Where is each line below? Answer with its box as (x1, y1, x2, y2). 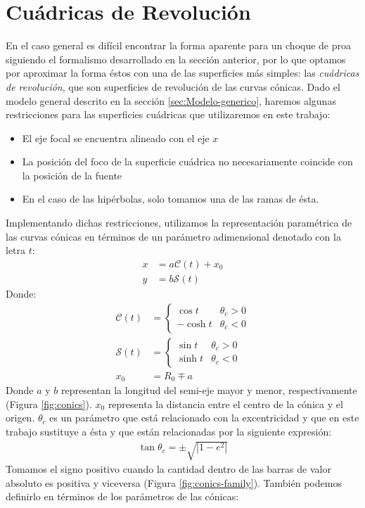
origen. (6, 410, 35, 425)
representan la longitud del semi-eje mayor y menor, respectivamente (60, 383, 357, 398)
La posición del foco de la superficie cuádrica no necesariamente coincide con (22, 154, 353, 169)
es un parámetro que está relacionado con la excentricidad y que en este (49, 410, 359, 425)
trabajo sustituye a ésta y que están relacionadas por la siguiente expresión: (6, 424, 332, 438)
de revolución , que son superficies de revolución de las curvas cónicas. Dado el (6, 79, 340, 94)
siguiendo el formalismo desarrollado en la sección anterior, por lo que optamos (6, 51, 346, 66)
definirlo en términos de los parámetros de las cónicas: (6, 489, 239, 504)
